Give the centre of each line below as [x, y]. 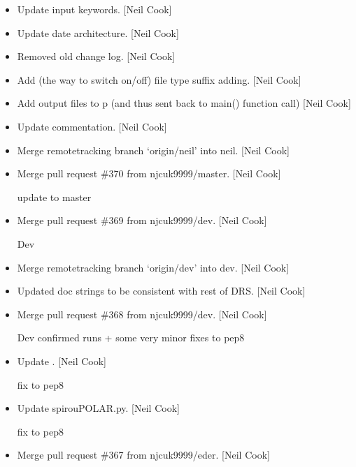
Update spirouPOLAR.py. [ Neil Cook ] [98, 408]
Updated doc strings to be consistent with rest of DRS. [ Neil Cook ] [161, 291]
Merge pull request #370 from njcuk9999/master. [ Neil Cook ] [149, 173]
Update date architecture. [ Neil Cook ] [98, 32]
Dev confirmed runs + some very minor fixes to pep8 [131, 338]
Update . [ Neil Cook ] [62, 361]
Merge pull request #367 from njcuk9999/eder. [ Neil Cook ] [143, 455]
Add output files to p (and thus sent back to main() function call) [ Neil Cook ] [184, 103]
